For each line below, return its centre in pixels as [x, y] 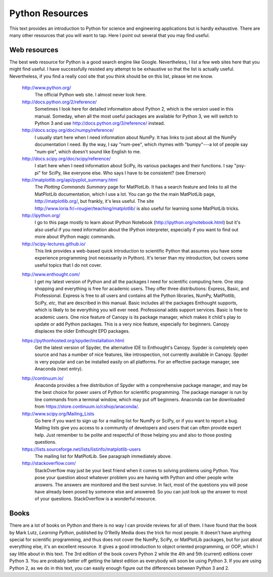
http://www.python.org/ [47, 88]
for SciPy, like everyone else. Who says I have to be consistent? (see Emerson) [124, 173]
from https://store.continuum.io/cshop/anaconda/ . [87, 407]
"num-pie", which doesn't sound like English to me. [88, 152]
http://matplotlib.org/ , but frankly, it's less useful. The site [94, 201]
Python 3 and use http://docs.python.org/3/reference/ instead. [100, 123]
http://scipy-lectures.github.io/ [54, 244]
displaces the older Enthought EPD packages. [82, 331]
